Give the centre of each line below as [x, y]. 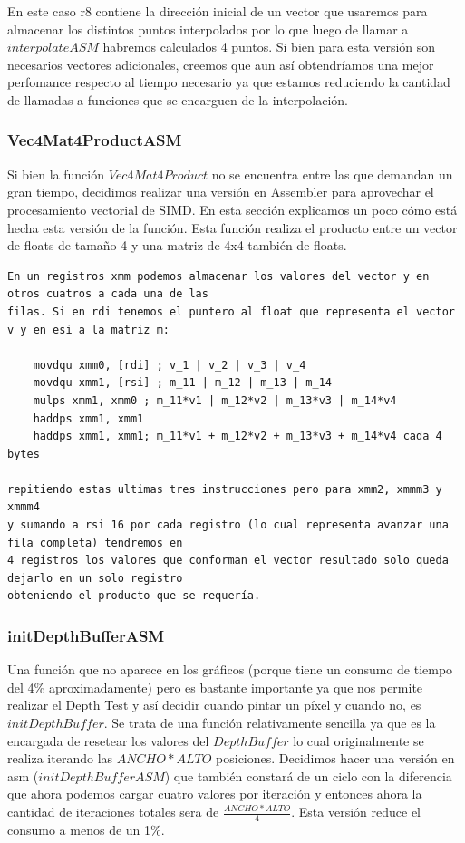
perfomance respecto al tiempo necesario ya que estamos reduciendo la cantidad [229, 82]
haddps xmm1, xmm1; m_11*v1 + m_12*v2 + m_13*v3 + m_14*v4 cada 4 [237, 436]
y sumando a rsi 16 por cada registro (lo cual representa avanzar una [228, 525]
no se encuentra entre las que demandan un [332, 174]
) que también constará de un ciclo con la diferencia [308, 775]
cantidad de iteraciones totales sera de [113, 811]
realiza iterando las [60, 758]
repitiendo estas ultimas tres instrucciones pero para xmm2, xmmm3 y [225, 489]
